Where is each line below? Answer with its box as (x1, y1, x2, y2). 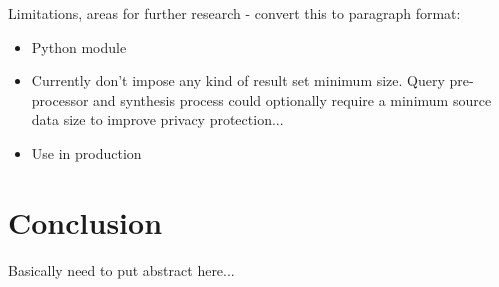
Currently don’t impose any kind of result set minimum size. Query (31, 70, 445, 91)
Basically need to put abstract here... (8, 259, 235, 280)
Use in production (31, 142, 142, 163)
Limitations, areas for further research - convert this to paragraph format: (8, 3, 461, 23)
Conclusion (8, 201, 163, 242)
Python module (31, 36, 127, 57)
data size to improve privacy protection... (31, 109, 284, 130)
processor (31, 89, 89, 110)
